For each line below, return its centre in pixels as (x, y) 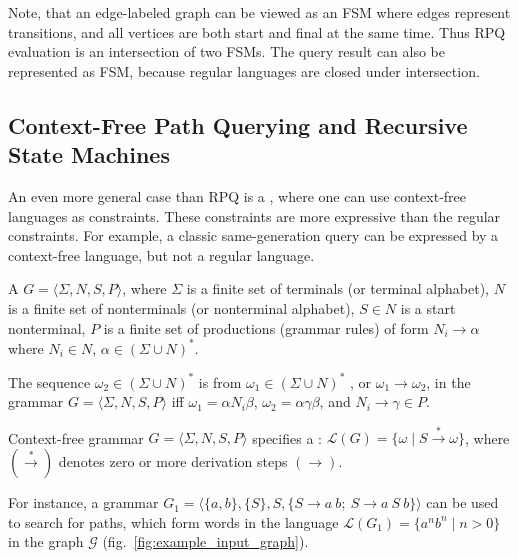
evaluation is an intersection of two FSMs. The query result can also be (227, 51)
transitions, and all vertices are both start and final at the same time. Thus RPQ (257, 31)
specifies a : (287, 437)
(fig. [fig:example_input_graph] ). (205, 541)
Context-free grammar (76, 437)
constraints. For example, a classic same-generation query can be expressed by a (253, 235)
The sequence (49, 381)
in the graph (46, 541)
